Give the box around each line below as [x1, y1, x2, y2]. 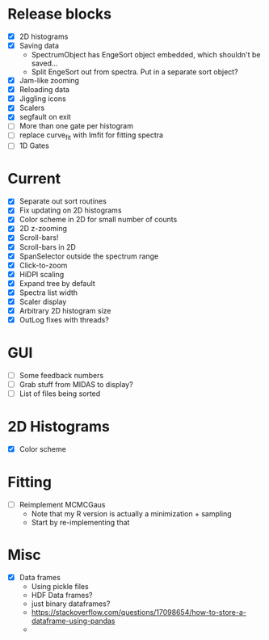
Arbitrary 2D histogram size [19, 305, 111, 315]
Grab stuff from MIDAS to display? [19, 380, 134, 389]
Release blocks [7, 5, 112, 23]
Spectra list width [19, 288, 78, 297]
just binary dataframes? [31, 599, 111, 608]
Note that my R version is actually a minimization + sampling [31, 509, 232, 519]
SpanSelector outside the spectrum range [19, 251, 159, 261]
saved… [31, 58, 58, 69]
